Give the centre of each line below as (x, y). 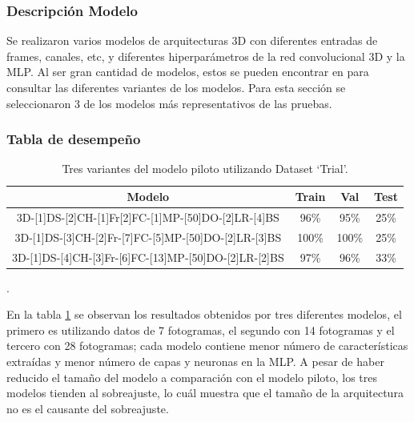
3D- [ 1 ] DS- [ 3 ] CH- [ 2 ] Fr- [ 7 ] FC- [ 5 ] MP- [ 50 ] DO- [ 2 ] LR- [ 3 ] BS (148, 237)
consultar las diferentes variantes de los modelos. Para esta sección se (176, 87)
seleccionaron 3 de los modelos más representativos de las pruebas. (169, 103)
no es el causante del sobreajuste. (88, 408)
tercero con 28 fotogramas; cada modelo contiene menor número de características (207, 346)
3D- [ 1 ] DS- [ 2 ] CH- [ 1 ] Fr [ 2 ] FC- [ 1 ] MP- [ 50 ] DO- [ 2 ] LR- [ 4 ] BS (148, 217)
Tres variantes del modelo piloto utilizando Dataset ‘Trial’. (205, 169)
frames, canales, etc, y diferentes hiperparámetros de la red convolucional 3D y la (206, 56)
